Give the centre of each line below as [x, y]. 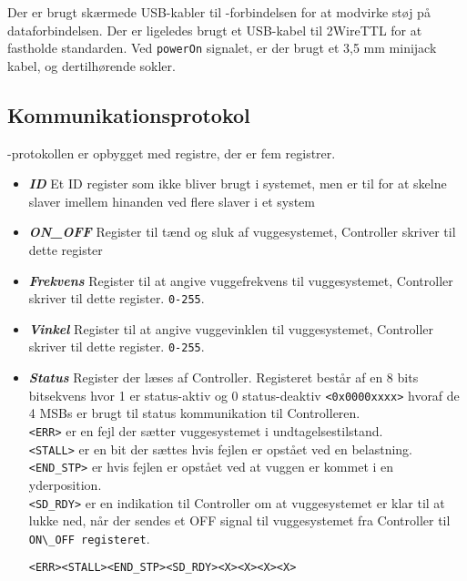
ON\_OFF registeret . [89, 538]
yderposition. [65, 484]
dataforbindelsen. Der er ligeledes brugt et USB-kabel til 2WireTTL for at [215, 30]
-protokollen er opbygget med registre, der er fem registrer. [172, 153]
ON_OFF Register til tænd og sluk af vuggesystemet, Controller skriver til [242, 232]
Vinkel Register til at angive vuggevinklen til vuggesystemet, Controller [231, 328]
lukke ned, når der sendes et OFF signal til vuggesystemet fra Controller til [239, 520]
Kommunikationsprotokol [129, 114]
